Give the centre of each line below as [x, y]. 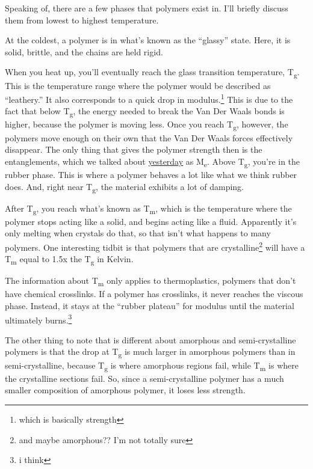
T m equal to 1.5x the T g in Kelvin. [69, 259]
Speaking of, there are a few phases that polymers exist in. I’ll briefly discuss [147, 8]
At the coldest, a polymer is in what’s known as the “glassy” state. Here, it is [148, 40]
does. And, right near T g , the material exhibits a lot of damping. [124, 187]
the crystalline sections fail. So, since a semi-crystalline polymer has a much [144, 378]
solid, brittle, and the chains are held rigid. [84, 51]
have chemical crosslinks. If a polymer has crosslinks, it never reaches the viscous [154, 294]
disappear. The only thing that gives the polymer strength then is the [134, 149]
